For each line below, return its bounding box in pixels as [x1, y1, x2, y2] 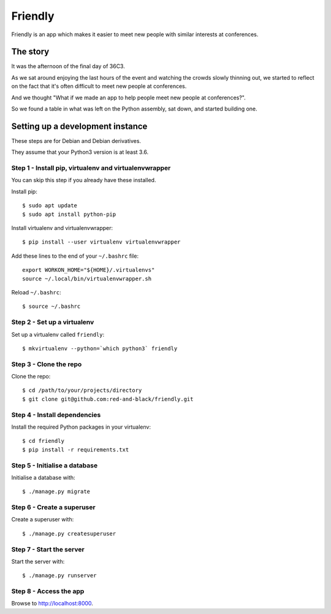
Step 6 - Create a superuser [11, 503, 96, 512]
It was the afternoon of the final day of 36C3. [11, 63, 125, 70]
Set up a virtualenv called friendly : [11, 331, 105, 338]
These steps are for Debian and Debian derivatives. [11, 137, 141, 144]
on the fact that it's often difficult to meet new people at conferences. [11, 83, 187, 90]
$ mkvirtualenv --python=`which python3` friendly [22, 345, 178, 352]
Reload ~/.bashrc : [11, 288, 61, 296]
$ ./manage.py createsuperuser [22, 530, 116, 537]
